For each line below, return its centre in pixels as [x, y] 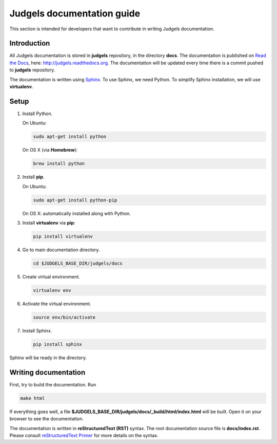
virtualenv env [52, 290]
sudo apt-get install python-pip [75, 200]
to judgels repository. [32, 70]
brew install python [59, 164]
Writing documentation [47, 372]
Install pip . [33, 177]
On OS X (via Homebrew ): [50, 150]
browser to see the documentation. [47, 419]
